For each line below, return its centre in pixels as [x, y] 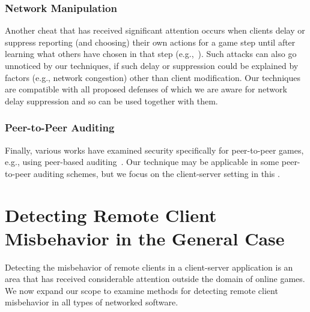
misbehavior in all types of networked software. [92, 302]
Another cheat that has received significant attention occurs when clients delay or [155, 30]
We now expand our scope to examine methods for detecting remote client [141, 290]
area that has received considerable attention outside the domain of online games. [155, 279]
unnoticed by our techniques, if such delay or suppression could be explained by [152, 65]
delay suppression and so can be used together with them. [111, 100]
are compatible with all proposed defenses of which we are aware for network [146, 89]
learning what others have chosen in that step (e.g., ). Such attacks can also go [151, 54]
